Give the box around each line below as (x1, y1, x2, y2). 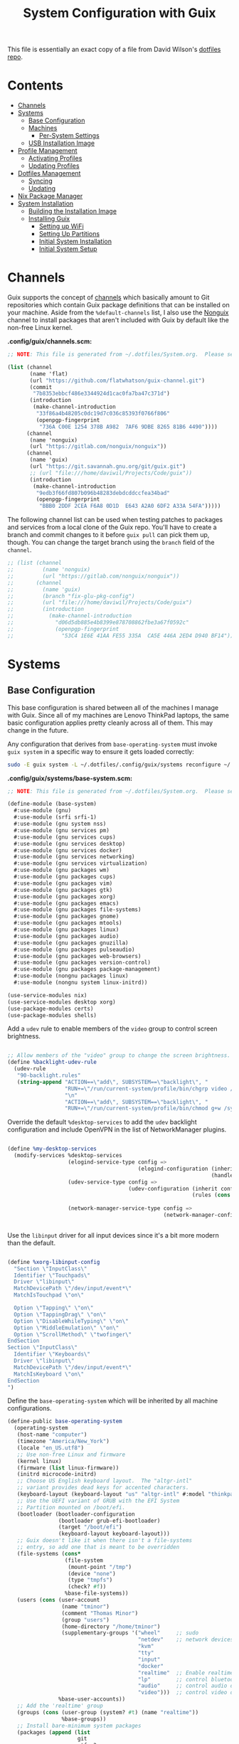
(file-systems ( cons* (16, 1550, 81, 1557)
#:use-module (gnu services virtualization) (14, 860, 148, 867)
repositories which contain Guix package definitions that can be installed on (7, 301, 230, 309)
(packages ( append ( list (16, 1728, 91, 1736)
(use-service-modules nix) (7, 991, 87, 999)
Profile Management (17, 147, 78, 155)
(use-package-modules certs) (7, 1005, 94, 1012)
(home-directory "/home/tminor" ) (61, 1623, 161, 1630)
